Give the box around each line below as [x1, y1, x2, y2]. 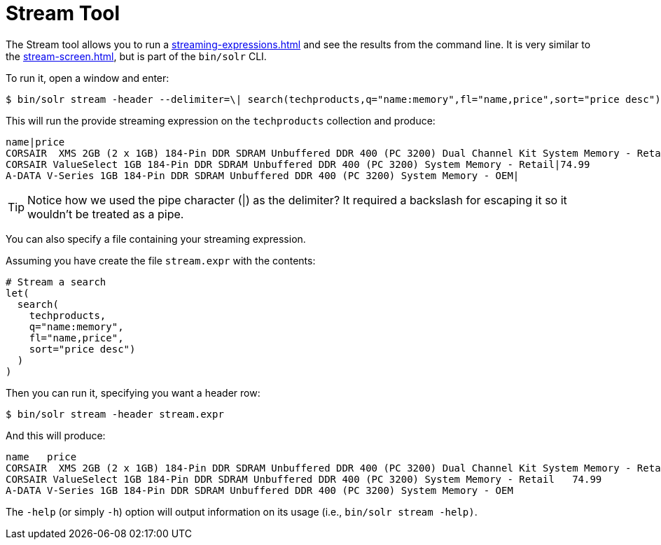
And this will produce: [6, 429, 106, 441]
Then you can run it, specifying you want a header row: [6, 386, 260, 399]
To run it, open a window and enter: [6, 71, 169, 84]
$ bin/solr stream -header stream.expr [6, 408, 224, 420]
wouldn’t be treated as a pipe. [27, 206, 184, 221]
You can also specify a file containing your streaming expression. [6, 232, 306, 245]
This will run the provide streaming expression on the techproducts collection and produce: [6, 114, 436, 127]
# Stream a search [6, 276, 106, 288]
